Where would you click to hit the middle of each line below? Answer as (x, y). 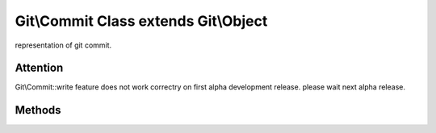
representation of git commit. (63, 45)
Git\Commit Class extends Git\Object (141, 21)
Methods (38, 110)
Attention (39, 68)
